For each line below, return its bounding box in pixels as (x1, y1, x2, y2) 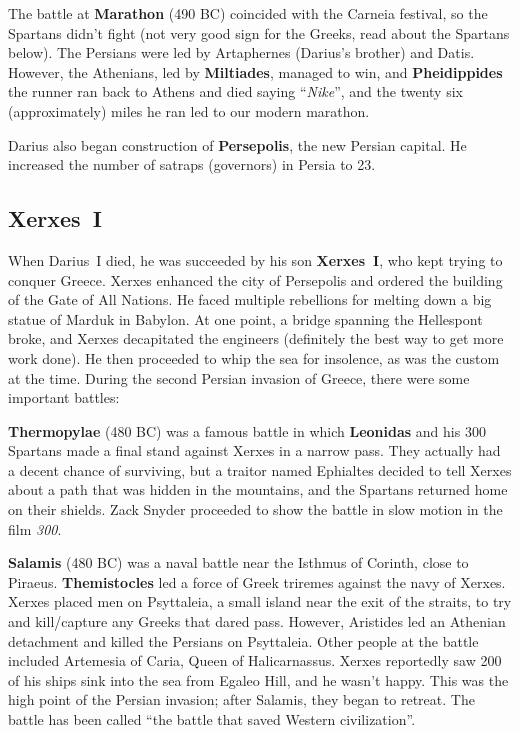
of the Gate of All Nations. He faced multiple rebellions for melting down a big (8, 289, 492, 310)
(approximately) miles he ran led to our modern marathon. (8, 100, 370, 121)
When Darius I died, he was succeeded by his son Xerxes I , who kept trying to (8, 249, 503, 270)
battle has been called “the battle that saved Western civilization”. (8, 709, 416, 730)
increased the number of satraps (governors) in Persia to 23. (8, 154, 376, 175)
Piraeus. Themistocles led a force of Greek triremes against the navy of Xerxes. (8, 571, 506, 592)
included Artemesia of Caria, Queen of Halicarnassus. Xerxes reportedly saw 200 (8, 650, 502, 671)
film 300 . (8, 518, 62, 539)
